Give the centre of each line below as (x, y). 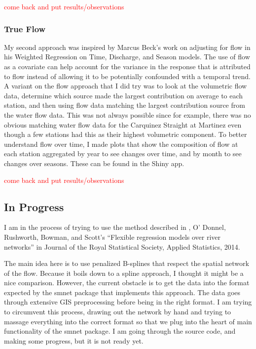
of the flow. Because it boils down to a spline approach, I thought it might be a (124, 273)
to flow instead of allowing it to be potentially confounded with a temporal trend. (127, 76)
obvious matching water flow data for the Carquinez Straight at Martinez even (123, 124)
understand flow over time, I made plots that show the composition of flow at (121, 144)
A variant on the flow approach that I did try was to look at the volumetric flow (126, 86)
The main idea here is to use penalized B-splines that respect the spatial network (127, 263)
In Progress (34, 206)
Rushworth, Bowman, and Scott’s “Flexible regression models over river (112, 237)
